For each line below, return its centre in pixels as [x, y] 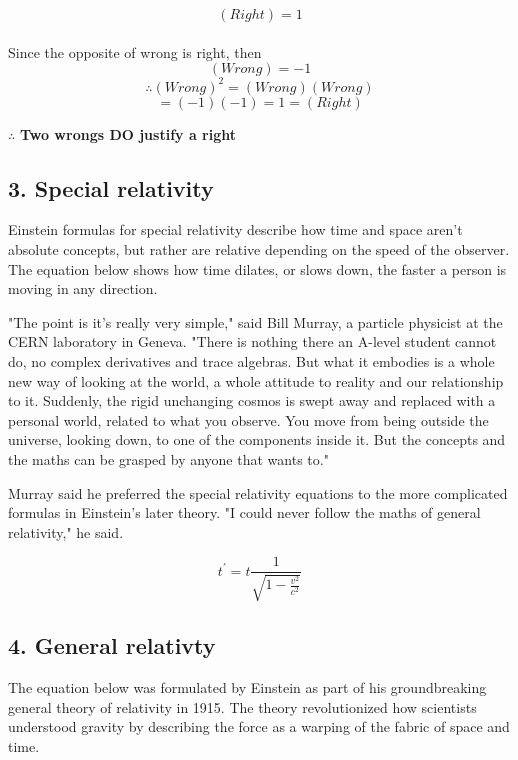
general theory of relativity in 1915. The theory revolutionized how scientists [242, 706]
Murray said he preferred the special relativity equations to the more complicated [258, 492]
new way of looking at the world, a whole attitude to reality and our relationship [256, 380]
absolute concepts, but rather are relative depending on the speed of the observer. [259, 249]
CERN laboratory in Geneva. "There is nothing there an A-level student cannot [252, 341]
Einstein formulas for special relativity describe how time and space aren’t [235, 229]
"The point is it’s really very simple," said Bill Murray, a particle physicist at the [255, 321]
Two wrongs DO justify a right [128, 133]
